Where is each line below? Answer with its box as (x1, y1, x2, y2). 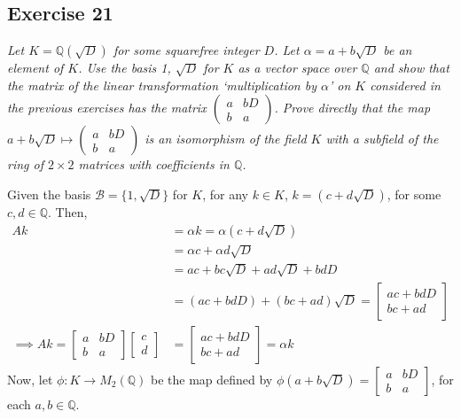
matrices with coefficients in (78, 155, 230, 174)
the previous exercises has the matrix (7, 98, 207, 117)
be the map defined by (150, 369, 273, 388)
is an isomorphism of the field (145, 129, 307, 148)
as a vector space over (238, 58, 357, 77)
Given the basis (7, 184, 91, 203)
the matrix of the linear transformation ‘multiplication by (7, 75, 316, 94)
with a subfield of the (325, 129, 439, 148)
